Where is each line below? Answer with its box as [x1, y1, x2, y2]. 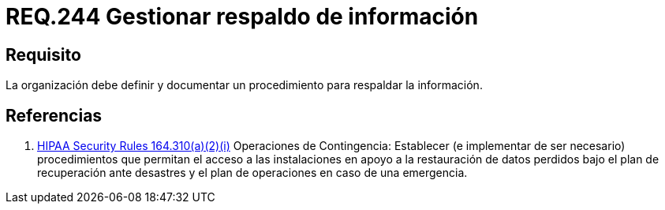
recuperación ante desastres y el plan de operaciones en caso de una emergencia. [37, 166, 468, 180]
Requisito [6, 44, 81, 65]
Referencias [6, 105, 103, 126]
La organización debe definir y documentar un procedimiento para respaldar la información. [6, 78, 483, 92]
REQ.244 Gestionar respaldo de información [6, 3, 479, 30]
